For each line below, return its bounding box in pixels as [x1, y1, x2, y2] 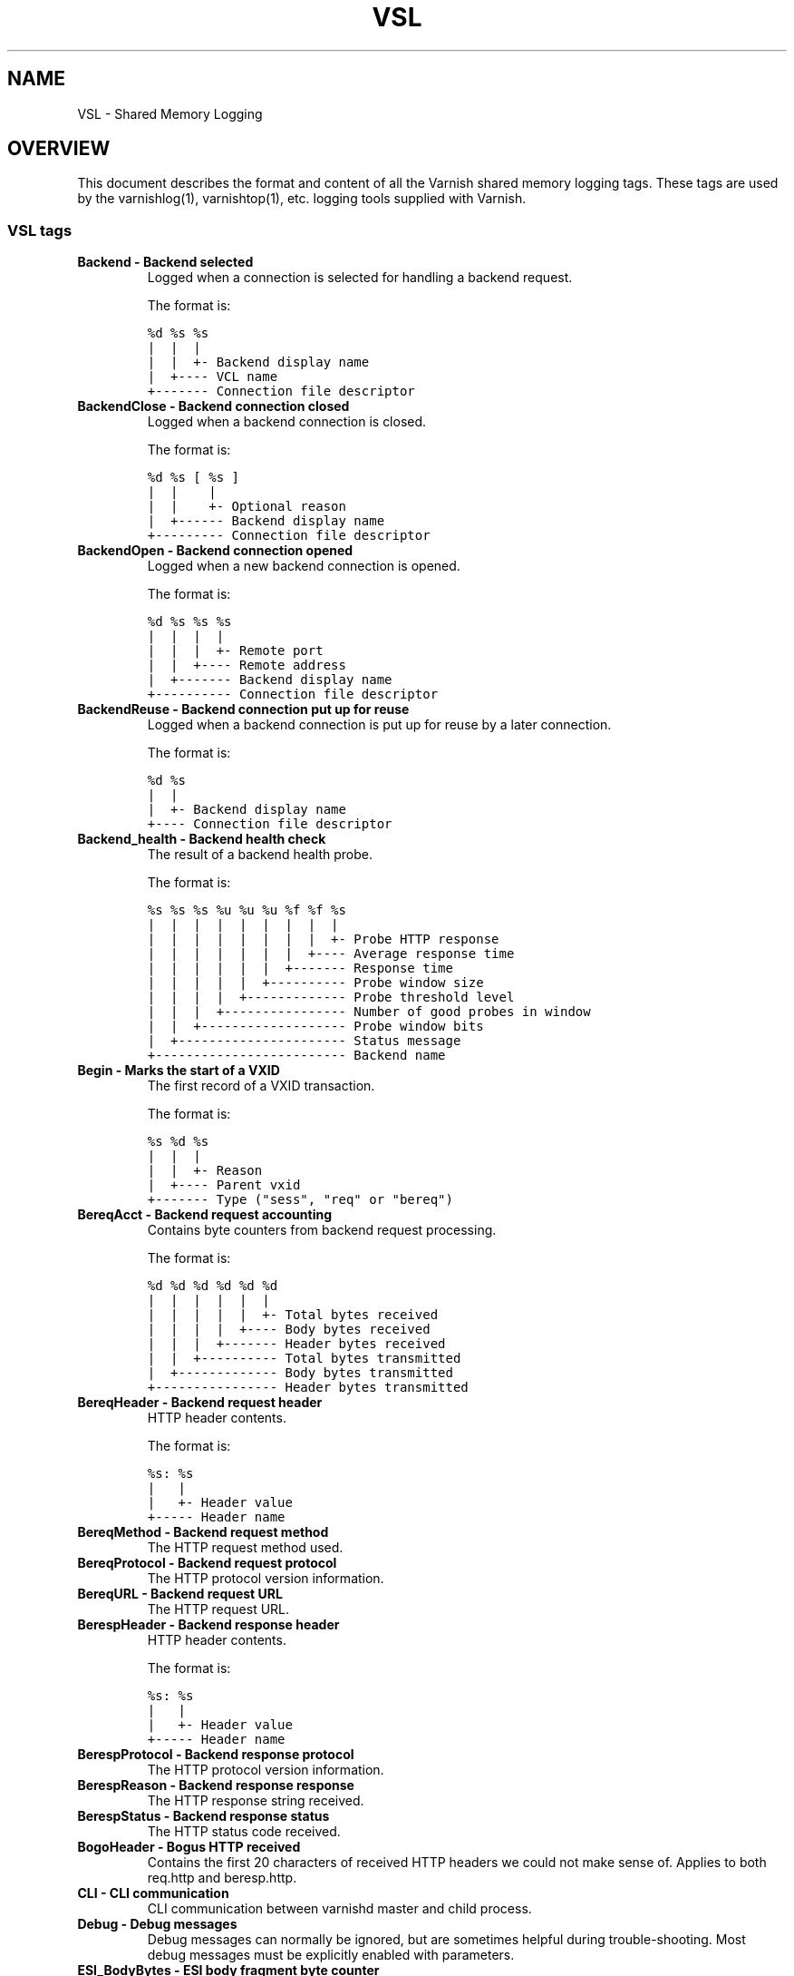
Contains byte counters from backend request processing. [147, 1222, 497, 1238]
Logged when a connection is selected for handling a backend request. [147, 269, 573, 286]
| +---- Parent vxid [147, 1178, 301, 1193]
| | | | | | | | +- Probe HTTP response [147, 932, 499, 947]
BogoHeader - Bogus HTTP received [77, 1839, 301, 1855]
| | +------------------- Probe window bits [147, 1019, 484, 1034]
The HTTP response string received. [147, 1793, 364, 1809]
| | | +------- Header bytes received [147, 1336, 446, 1352]
